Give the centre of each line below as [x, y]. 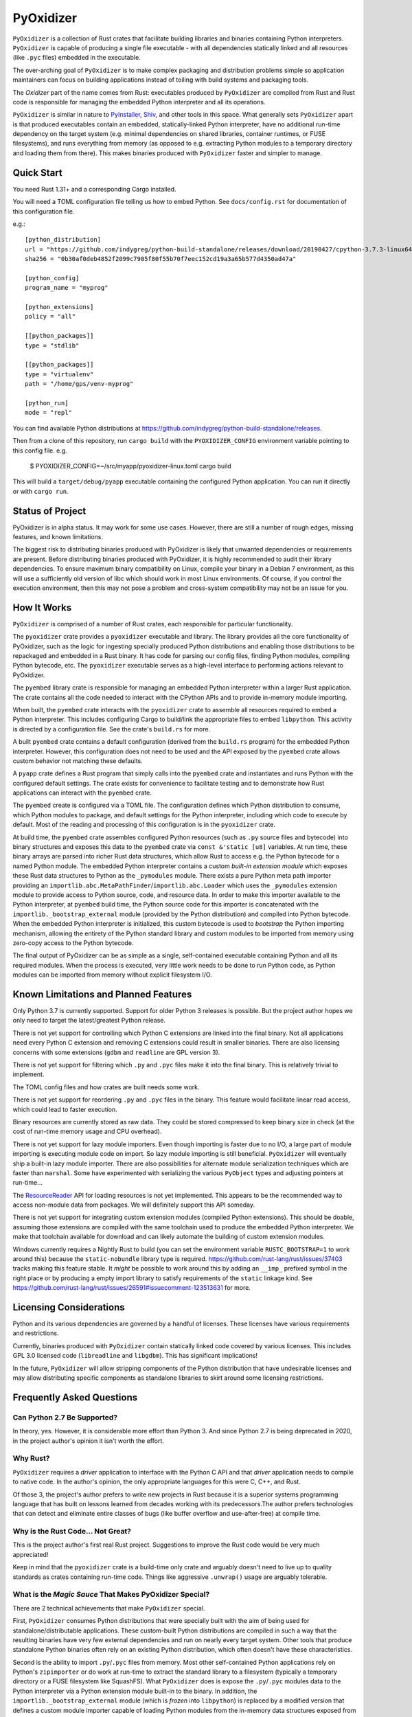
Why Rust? [31, 1458]
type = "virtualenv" [59, 374]
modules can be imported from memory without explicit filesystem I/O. [112, 975]
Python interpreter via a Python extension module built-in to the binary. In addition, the [135, 1691]
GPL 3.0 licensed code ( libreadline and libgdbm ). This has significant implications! [135, 1356]
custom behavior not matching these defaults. [78, 761]
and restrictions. [36, 1333]
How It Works [42, 607]
